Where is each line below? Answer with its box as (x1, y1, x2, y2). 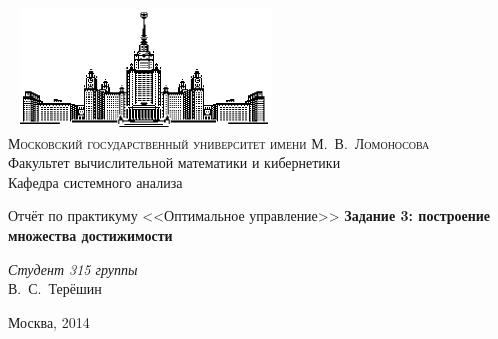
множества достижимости (8, 224, 173, 245)
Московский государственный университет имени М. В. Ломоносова (8, 132, 430, 153)
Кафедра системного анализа (8, 171, 183, 192)
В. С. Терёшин (8, 278, 102, 299)
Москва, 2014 (8, 311, 90, 332)
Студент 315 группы (8, 258, 138, 279)
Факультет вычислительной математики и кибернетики (8, 152, 341, 173)
